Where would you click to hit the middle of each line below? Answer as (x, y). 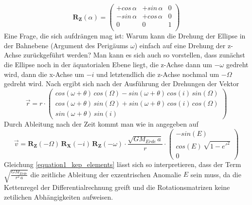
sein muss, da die (216, 174)
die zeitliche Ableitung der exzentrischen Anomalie (106, 174)
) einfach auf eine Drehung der (180, 45)
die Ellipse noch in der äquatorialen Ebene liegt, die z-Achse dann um (108, 64)
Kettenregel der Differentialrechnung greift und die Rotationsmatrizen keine (117, 187)
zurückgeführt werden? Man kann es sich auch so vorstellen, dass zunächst (134, 55)
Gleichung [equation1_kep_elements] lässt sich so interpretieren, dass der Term (123, 164)
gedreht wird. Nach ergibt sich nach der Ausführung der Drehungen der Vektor (122, 84)
